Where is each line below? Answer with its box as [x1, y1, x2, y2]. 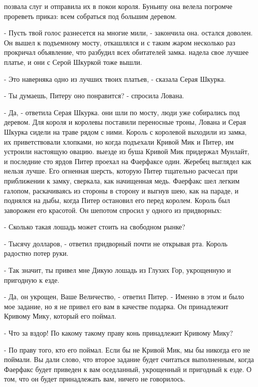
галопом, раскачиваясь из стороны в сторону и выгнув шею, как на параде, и [4, 185, 239, 195]
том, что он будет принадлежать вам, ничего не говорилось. [4, 374, 186, 384]
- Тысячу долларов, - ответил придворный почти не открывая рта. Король [4, 238, 228, 248]
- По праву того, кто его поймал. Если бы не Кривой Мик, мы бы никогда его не [4, 344, 251, 355]
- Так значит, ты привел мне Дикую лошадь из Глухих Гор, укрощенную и [4, 265, 231, 275]
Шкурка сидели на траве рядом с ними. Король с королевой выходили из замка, [4, 126, 247, 137]
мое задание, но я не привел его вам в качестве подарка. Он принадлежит [4, 301, 229, 311]
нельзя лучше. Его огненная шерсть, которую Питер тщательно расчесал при [4, 166, 238, 176]
